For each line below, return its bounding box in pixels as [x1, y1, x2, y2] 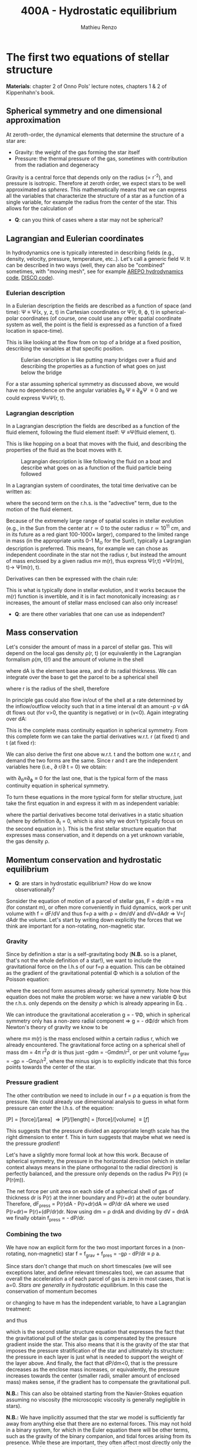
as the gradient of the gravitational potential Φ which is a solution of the [6, 970, 181, 977]
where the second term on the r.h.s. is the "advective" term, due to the [6, 500, 178, 507]
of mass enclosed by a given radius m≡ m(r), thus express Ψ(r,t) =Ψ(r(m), [6, 557, 184, 564]
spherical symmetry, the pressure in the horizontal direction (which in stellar [6, 1157, 191, 1164]
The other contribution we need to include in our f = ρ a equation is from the [6, 1092, 191, 1099]
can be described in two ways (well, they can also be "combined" [6, 261, 165, 269]
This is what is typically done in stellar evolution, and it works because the [6, 586, 186, 594]
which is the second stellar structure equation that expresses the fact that [6, 1328, 185, 1335]
